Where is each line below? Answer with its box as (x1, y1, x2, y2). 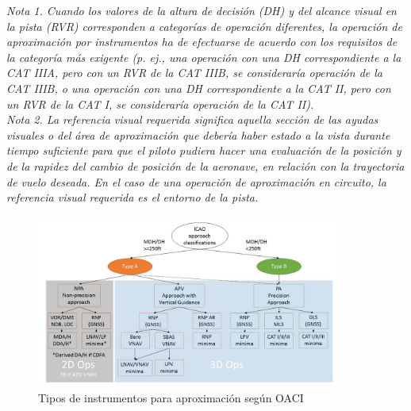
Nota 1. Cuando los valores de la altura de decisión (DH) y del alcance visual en (6, 2, 397, 18)
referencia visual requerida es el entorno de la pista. (6, 189, 259, 205)
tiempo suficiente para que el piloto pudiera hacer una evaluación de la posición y (6, 142, 401, 159)
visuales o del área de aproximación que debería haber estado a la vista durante (6, 126, 390, 143)
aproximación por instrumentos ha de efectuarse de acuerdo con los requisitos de (6, 33, 398, 50)
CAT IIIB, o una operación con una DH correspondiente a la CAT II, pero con (6, 79, 391, 96)
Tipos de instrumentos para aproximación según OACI (38, 389, 304, 405)
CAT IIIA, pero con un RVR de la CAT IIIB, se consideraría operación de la (6, 64, 382, 81)
